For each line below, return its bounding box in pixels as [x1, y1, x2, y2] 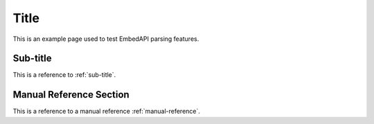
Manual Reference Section [12, 89, 130, 100]
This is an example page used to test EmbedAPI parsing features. [12, 35, 199, 43]
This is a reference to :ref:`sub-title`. [12, 71, 116, 79]
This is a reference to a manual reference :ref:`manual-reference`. [12, 107, 201, 116]
